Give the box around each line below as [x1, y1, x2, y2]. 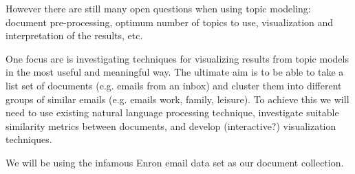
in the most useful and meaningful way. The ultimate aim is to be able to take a [6, 65, 344, 79]
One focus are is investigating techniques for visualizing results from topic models [6, 51, 349, 65]
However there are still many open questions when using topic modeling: [6, 1, 311, 15]
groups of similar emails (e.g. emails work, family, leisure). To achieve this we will [6, 91, 349, 106]
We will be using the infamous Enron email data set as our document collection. [6, 155, 344, 169]
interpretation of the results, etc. [6, 28, 143, 43]
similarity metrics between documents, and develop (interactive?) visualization [6, 118, 336, 133]
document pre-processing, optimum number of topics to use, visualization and [6, 14, 334, 29]
